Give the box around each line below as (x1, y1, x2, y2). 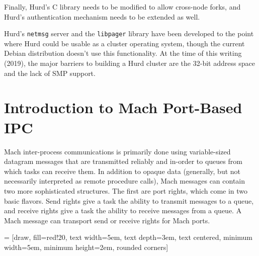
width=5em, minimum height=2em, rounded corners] (4, 241, 168, 252)
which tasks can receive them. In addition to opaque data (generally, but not (4, 165, 241, 176)
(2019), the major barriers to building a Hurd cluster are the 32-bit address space (4, 58, 255, 68)
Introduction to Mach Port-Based (4, 97, 242, 118)
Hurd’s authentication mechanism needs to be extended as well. (4, 11, 200, 22)
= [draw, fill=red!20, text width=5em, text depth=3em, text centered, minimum (4, 232, 253, 242)
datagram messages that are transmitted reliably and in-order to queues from (4, 156, 242, 166)
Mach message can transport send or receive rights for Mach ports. (4, 215, 210, 225)
